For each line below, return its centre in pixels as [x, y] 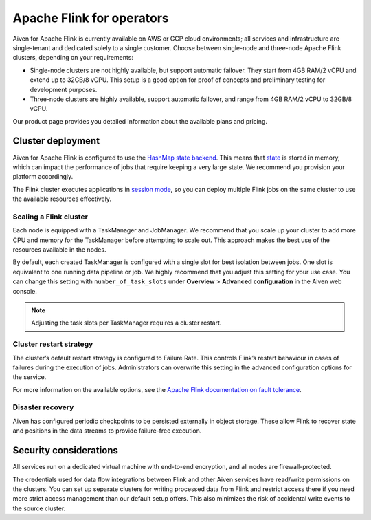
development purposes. [64, 89]
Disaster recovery [43, 407]
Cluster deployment [56, 141]
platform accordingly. [43, 177]
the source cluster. [39, 508]
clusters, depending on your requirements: [73, 58]
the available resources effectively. [62, 199]
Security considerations [65, 451]
